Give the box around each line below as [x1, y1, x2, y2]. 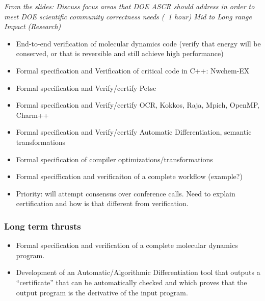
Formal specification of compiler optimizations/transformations [16, 154, 213, 164]
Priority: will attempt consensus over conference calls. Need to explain [16, 188, 235, 198]
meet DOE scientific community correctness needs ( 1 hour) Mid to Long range [4, 11, 252, 21]
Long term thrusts [4, 219, 81, 232]
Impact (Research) [4, 21, 61, 32]
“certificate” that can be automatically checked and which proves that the [16, 277, 247, 287]
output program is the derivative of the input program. [16, 287, 188, 297]
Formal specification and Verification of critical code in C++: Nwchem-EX [16, 65, 250, 76]
